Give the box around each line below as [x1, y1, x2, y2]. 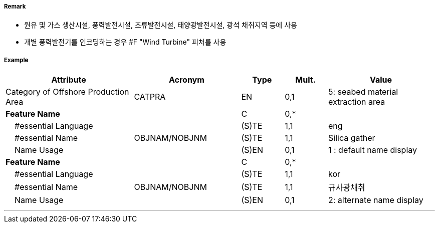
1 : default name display [328, 145, 417, 155]
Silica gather [328, 133, 375, 143]
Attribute [51, 75, 86, 85]
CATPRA [134, 92, 166, 102]
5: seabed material [328, 87, 398, 97]
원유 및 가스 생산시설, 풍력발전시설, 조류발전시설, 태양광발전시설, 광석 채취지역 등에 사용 [24, 21, 297, 30]
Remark [4, 3, 26, 10]
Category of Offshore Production [6, 87, 129, 97]
